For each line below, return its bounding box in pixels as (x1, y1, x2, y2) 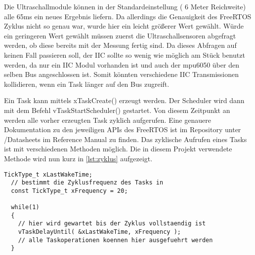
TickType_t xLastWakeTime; (4, 171, 92, 178)
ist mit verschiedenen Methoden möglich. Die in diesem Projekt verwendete (4, 144, 232, 154)
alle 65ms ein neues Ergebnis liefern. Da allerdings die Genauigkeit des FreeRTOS (4, 11, 252, 21)
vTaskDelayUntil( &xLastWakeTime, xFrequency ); (18, 228, 181, 236)
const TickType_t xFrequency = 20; (11, 187, 128, 194)
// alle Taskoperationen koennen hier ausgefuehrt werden (18, 236, 213, 244)
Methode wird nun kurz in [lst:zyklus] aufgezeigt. (4, 153, 153, 163)
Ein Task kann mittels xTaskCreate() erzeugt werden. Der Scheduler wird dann (4, 95, 245, 106)
